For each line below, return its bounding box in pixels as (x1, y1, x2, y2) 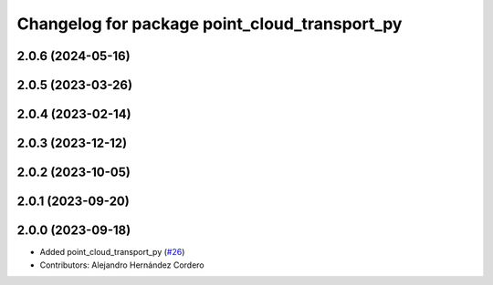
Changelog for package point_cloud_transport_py (16, 14, 403, 34)
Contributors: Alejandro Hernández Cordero (39, 260, 205, 270)
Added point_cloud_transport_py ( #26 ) (39, 247, 185, 258)
